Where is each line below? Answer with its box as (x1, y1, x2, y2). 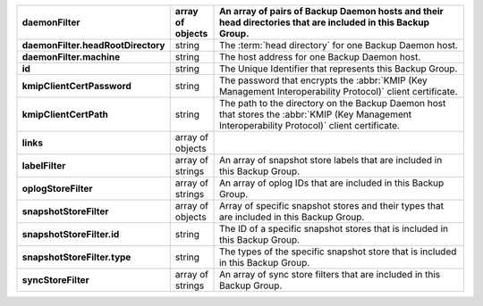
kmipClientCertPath (21, 108, 109, 120)
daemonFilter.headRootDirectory (21, 39, 165, 51)
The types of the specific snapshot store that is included (219, 245, 457, 258)
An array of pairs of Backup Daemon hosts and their (219, 5, 445, 17)
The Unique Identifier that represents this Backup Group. (219, 62, 458, 75)
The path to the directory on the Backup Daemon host (219, 97, 446, 109)
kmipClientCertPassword (21, 80, 131, 92)
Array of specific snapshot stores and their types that (219, 200, 445, 211)
